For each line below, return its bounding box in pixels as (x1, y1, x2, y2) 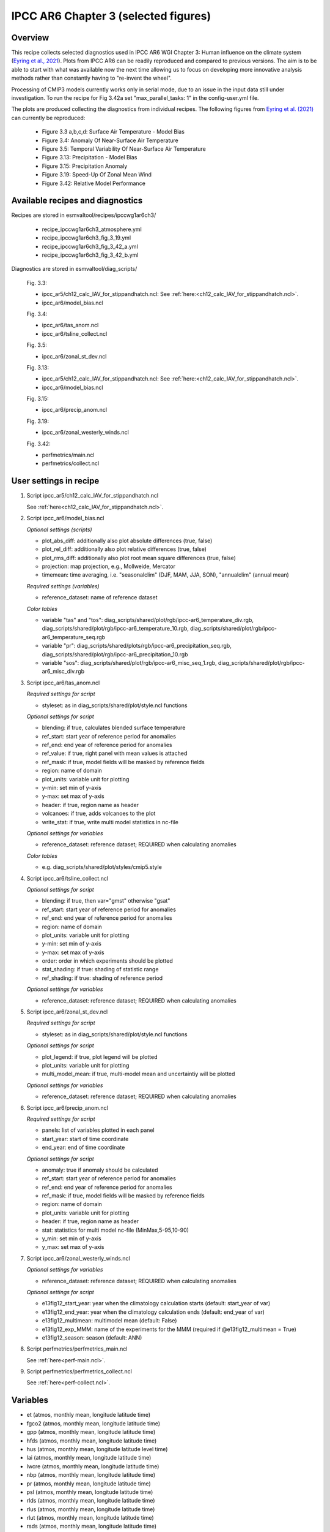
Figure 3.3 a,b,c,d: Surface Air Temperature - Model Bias (42, 128, 185, 135)
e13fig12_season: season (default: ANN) (42, 1333, 142, 1341)
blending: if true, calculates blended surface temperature (42, 724, 186, 732)
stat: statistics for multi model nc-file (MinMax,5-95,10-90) (42, 1226, 189, 1234)
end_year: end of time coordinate (42, 1143, 125, 1151)
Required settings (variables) (26, 582, 100, 590)
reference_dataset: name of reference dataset (42, 594, 158, 601)
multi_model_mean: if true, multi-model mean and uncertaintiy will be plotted (42, 1070, 235, 1078)
